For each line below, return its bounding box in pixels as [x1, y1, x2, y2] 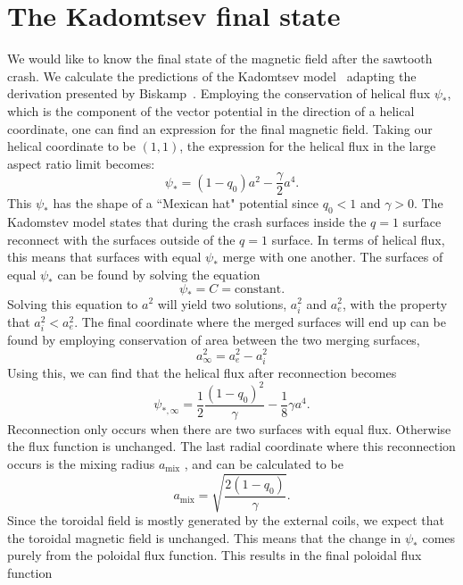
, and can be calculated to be [184, 454, 343, 472]
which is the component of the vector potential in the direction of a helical [7, 101, 415, 120]
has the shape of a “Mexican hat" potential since [53, 194, 318, 213]
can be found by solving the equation [57, 264, 260, 283]
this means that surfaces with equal [7, 247, 202, 266]
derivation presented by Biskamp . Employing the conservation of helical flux [7, 84, 431, 103]
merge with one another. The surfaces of [222, 247, 443, 266]
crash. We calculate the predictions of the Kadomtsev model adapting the [7, 66, 417, 85]
